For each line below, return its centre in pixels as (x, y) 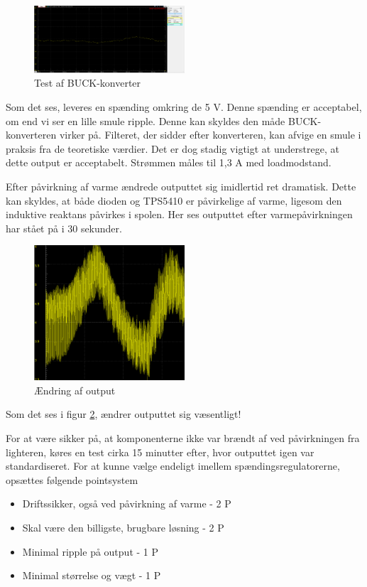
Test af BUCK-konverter (88, 83)
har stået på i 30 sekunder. (64, 228)
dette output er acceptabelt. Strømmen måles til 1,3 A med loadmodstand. (169, 162)
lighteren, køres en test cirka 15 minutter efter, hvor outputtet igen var (160, 452)
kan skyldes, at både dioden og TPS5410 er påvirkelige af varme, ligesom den (174, 200)
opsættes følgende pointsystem (72, 479)
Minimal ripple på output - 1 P (91, 551)
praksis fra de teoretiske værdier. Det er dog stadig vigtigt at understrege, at (172, 148)
